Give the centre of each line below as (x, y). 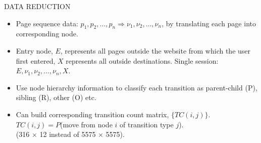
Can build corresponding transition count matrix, (92, 114)
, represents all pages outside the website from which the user (155, 50)
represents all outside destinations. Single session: (142, 60)
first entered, (36, 60)
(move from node (86, 124)
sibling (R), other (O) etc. (56, 97)
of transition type (147, 124)
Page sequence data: (47, 23)
